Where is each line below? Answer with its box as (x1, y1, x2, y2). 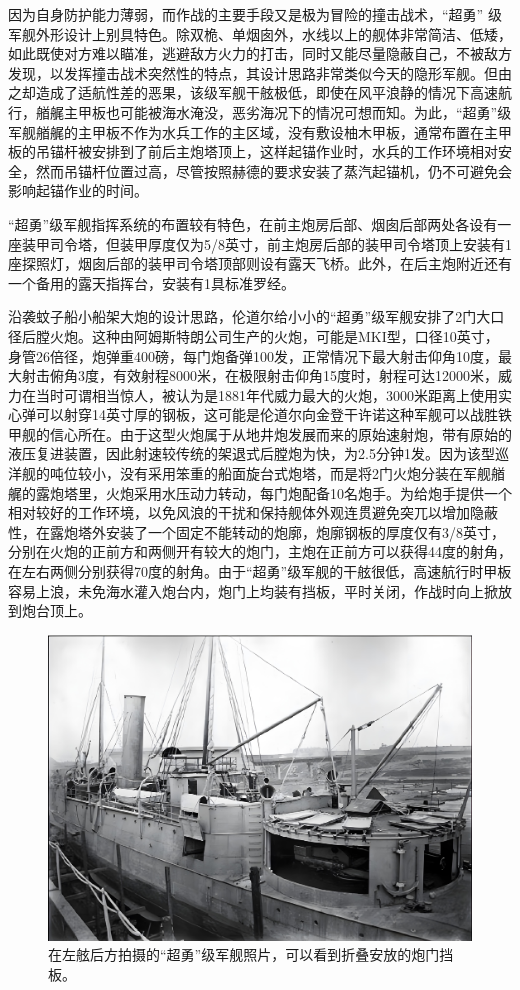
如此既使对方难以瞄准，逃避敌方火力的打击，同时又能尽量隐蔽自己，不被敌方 (8, 43, 512, 64)
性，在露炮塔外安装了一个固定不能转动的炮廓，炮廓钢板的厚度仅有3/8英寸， (8, 521, 505, 542)
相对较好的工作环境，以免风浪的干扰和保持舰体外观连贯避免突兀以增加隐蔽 (8, 502, 498, 523)
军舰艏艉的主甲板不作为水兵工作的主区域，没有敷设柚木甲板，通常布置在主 (8, 121, 498, 142)
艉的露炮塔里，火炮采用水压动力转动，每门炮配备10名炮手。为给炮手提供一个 (8, 482, 512, 503)
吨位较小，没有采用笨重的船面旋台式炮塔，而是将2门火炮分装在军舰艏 (49, 463, 505, 484)
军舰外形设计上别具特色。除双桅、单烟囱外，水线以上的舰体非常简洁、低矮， (8, 23, 512, 44)
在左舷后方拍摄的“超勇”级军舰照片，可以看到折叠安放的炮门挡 (48, 944, 454, 965)
